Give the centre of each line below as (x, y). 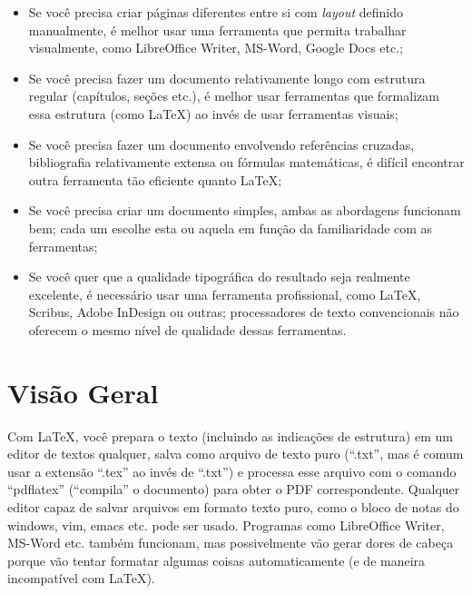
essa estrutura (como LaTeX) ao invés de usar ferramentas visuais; (213, 113)
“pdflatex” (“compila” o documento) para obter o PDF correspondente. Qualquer (234, 489)
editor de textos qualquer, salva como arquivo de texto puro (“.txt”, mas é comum (236, 454)
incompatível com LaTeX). (81, 578)
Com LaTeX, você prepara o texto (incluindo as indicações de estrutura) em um (230, 436)
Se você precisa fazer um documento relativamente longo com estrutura (227, 78)
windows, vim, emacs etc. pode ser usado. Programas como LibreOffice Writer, (226, 525)
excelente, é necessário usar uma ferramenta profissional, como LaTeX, (225, 294)
